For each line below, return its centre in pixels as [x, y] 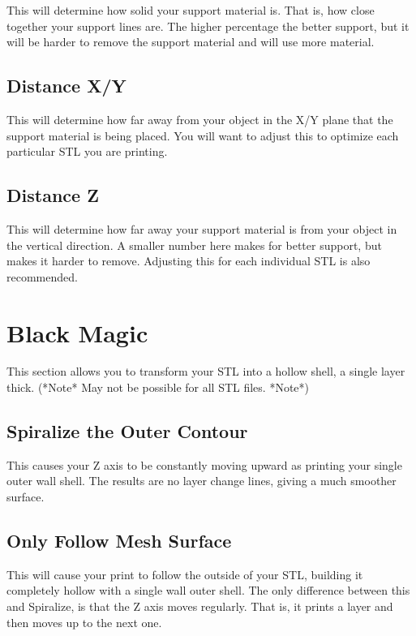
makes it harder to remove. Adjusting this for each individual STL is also [189, 261]
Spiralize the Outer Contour [127, 431]
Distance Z [53, 195]
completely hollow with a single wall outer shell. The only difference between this [208, 590]
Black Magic [77, 332]
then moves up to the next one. [84, 622]
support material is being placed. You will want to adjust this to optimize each [203, 135]
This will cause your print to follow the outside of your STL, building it [185, 574]
